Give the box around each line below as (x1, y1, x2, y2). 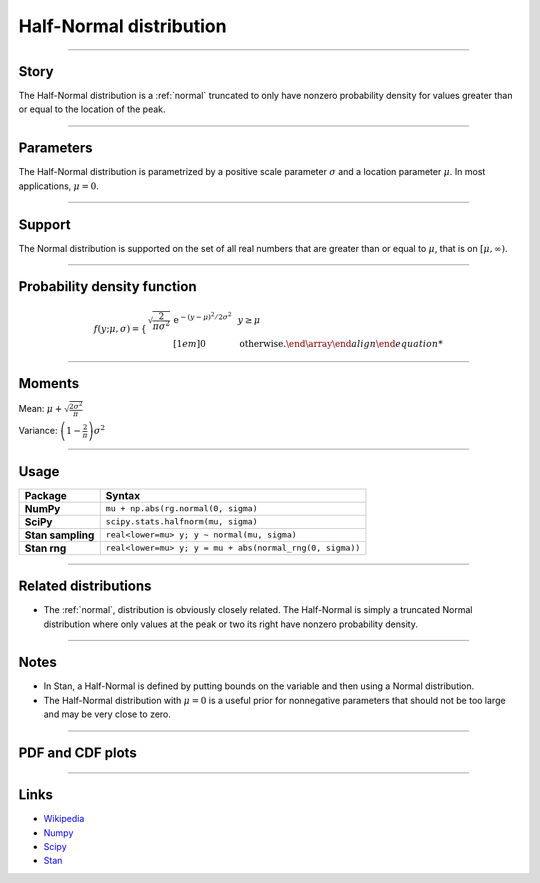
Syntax (105, 488, 140, 502)
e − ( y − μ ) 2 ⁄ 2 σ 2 (173, 311, 232, 325)
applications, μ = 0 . (18, 180, 99, 192)
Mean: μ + (18, 403, 63, 415)
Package (24, 488, 67, 502)
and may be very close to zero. (43, 708, 172, 720)
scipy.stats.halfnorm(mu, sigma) (105, 516, 258, 527)
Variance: (18, 425, 58, 437)
